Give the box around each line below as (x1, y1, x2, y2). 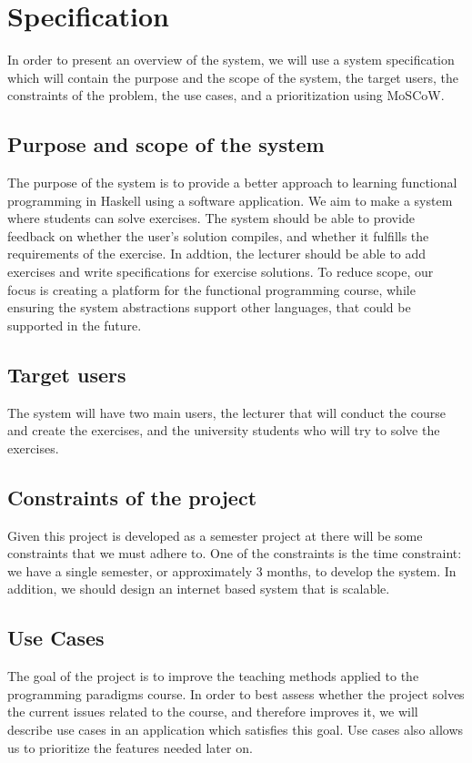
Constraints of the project (7, 483, 257, 511)
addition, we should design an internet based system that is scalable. (7, 579, 390, 598)
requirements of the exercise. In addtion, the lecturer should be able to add (7, 244, 427, 263)
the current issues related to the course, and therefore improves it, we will (7, 702, 418, 721)
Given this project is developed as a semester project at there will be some (7, 525, 423, 544)
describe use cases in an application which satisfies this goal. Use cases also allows (7, 720, 464, 738)
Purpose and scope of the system (7, 130, 325, 158)
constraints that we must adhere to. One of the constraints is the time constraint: (7, 544, 462, 563)
